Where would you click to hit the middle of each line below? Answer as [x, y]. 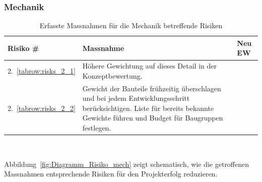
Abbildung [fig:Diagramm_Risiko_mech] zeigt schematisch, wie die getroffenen [127, 164]
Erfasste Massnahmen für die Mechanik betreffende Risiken [131, 25]
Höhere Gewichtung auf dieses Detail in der [149, 66]
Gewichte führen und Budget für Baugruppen [153, 118]
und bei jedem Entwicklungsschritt [136, 98]
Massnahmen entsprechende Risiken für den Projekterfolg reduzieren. [111, 174]
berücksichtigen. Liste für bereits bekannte [148, 108]
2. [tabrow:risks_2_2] [42, 108]
